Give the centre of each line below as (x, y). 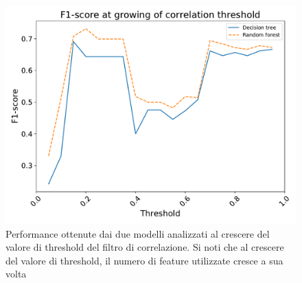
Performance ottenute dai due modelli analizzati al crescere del (138, 233)
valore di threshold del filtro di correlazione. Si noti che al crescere (145, 247)
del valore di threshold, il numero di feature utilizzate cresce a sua (144, 260)
